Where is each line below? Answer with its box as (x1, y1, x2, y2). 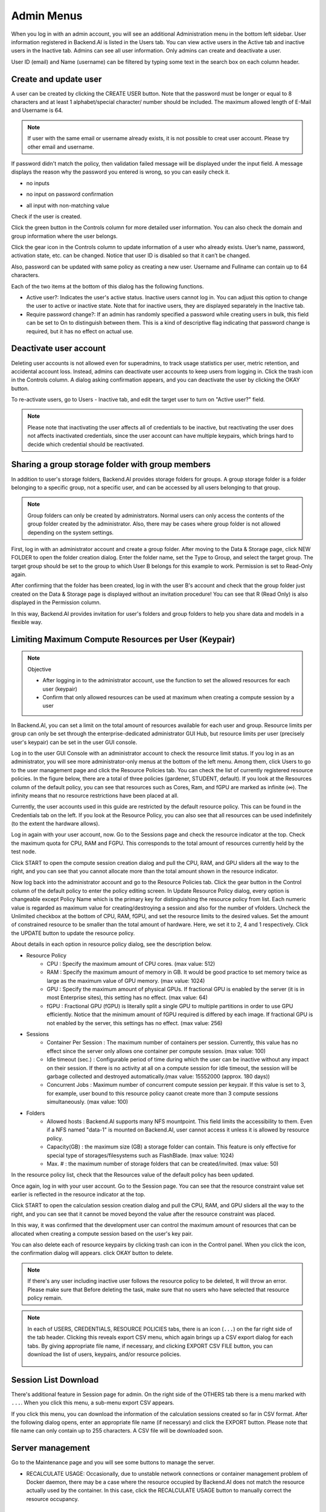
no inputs (26, 179, 50, 187)
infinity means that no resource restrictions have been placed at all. (11, 792, 179, 799)
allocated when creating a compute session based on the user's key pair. (11, 1230, 193, 1237)
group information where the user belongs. (11, 232, 118, 240)
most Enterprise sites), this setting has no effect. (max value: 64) (46, 994, 208, 1001)
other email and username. (27, 143, 95, 151)
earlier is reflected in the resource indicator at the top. (11, 1191, 145, 1198)
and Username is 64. (11, 106, 63, 114)
